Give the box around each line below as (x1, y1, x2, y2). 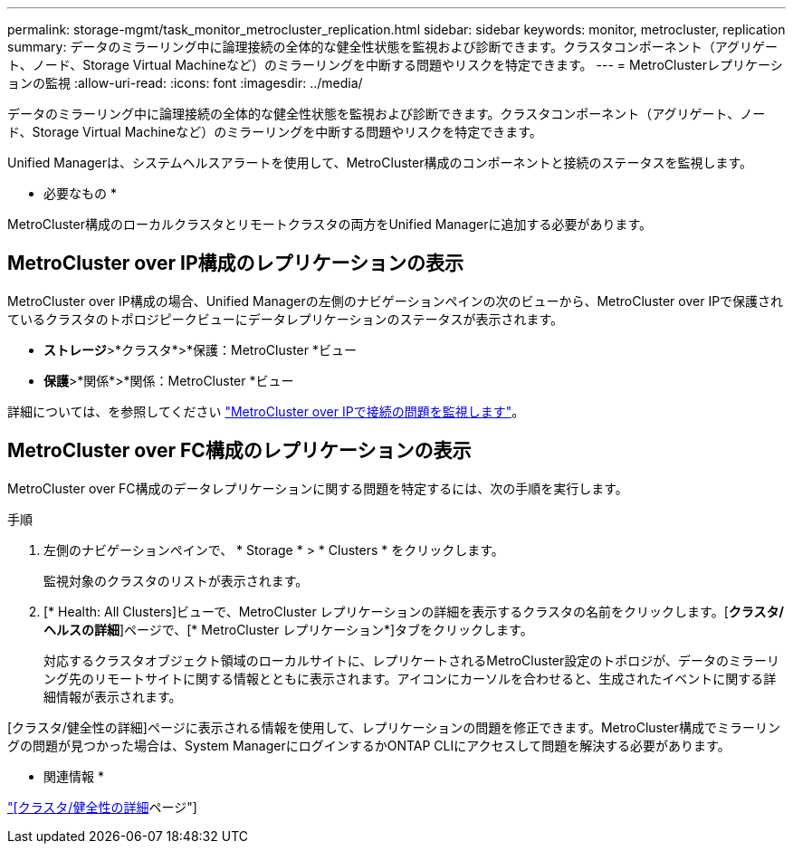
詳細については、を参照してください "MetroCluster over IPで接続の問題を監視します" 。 (7, 403, 525, 419)
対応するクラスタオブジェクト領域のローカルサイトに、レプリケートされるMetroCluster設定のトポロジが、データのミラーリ (43, 652, 779, 668)
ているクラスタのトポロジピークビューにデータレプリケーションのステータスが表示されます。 (7, 311, 564, 327)
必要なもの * (43, 186, 117, 201)
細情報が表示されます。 (43, 688, 182, 704)
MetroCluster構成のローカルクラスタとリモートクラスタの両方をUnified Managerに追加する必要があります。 (7, 216, 653, 232)
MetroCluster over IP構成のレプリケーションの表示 (7, 252, 464, 275)
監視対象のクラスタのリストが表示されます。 (43, 572, 309, 588)
